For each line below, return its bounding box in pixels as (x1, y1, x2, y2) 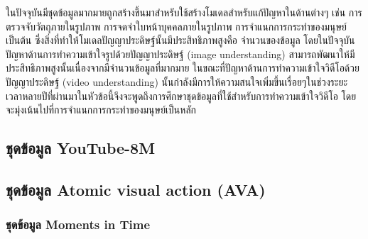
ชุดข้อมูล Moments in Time (6, 216, 151, 233)
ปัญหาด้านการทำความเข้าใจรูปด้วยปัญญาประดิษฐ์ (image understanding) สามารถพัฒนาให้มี (6, 46, 355, 61)
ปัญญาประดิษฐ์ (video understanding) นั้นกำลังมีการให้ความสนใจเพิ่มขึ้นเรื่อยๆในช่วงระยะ (6, 74, 348, 89)
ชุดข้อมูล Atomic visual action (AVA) (6, 178, 266, 200)
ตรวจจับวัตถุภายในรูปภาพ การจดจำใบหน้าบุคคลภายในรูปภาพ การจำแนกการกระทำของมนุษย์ (6, 18, 347, 33)
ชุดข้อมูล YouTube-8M (6, 137, 156, 159)
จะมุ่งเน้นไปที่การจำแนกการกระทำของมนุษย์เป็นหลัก (6, 102, 197, 117)
